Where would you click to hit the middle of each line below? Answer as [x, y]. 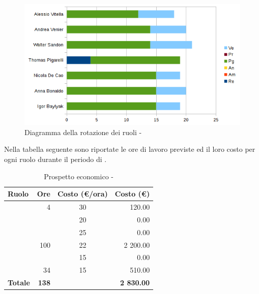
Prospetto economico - [79, 176]
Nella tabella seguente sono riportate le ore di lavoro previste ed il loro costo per [130, 149]
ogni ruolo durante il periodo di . [55, 159]
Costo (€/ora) [82, 194]
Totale [19, 283]
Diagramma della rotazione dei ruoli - [83, 132]
